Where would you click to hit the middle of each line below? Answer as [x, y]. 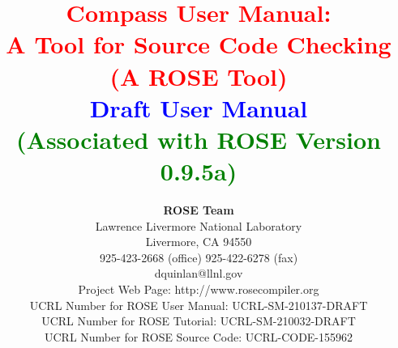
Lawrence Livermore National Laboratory [199, 225]
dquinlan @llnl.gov [199, 273]
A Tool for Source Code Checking [199, 44]
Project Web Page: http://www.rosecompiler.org [199, 289]
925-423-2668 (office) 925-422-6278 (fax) [199, 257]
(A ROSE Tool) [199, 76]
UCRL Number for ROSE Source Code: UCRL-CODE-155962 [199, 336]
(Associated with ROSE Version [199, 139]
